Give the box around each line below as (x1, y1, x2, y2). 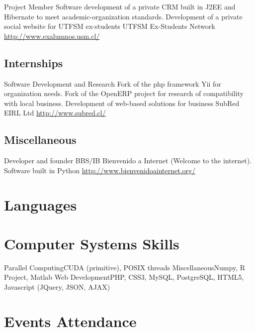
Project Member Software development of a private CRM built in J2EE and (4, 1, 236, 11)
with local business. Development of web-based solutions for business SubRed (4, 98, 240, 108)
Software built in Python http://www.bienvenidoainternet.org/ (4, 165, 196, 175)
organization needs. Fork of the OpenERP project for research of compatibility (4, 88, 244, 99)
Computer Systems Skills (4, 233, 179, 253)
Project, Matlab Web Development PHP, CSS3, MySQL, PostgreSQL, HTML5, (4, 272, 244, 282)
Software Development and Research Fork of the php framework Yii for (4, 78, 221, 89)
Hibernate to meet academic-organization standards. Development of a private (4, 11, 243, 21)
